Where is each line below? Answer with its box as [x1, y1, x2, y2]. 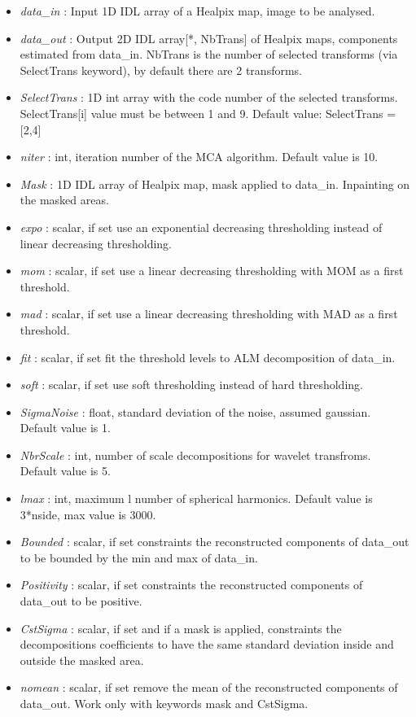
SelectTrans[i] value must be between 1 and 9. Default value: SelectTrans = [20, 104, 396, 121]
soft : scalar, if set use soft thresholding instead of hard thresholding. [20, 376, 363, 393]
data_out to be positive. [20, 592, 142, 610]
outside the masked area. [20, 651, 144, 668]
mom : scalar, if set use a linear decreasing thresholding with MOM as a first [20, 262, 404, 279]
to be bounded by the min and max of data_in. [20, 549, 258, 566]
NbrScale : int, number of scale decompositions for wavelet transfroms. [20, 446, 371, 463]
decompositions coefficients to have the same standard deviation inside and [20, 636, 394, 653]
